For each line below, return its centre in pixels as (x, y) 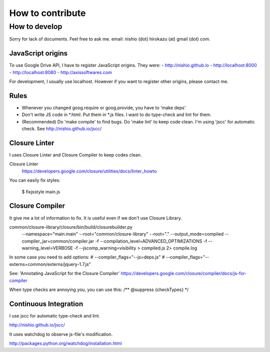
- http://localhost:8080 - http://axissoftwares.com (60, 72)
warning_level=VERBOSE (47, 248)
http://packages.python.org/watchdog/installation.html (65, 343)
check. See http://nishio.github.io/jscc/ (62, 129)
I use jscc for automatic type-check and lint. (54, 315)
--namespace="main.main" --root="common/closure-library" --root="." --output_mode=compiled (123, 234)
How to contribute (47, 13)
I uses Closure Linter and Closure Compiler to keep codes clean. (75, 155)
